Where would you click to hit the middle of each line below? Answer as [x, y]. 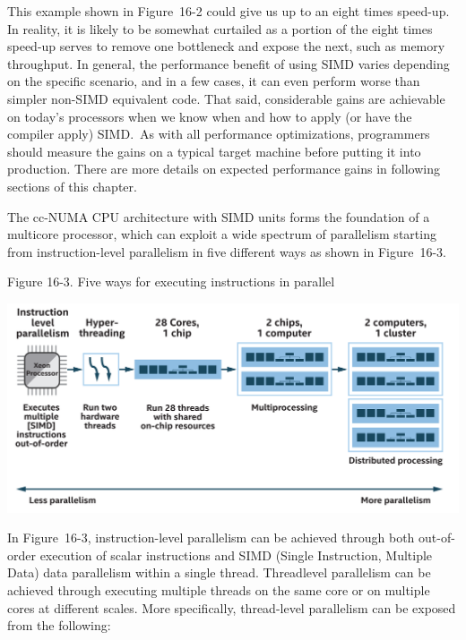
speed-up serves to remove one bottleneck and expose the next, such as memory [226, 46]
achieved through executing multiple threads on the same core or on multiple [219, 590]
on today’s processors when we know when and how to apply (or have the [210, 116]
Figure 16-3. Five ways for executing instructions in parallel [171, 282]
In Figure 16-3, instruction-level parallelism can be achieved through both [211, 538]
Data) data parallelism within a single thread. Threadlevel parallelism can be [219, 572]
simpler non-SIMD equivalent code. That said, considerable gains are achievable [226, 98]
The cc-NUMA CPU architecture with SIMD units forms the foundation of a [219, 216]
